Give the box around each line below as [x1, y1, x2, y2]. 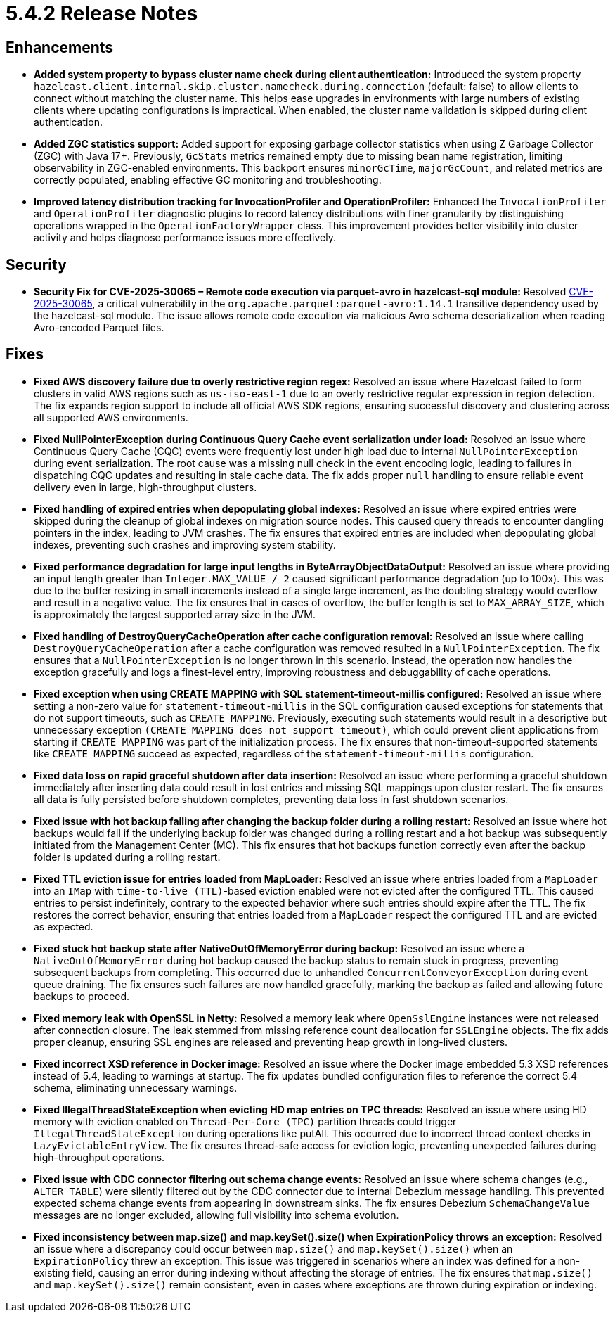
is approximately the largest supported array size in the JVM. [34, 608, 316, 620]
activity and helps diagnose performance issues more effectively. [34, 231, 336, 244]
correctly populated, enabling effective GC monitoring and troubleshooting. [34, 174, 382, 186]
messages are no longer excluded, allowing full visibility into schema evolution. [34, 1208, 399, 1221]
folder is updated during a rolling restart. [34, 850, 221, 863]
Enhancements [6, 38, 114, 56]
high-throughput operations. [34, 1151, 165, 1163]
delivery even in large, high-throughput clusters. [34, 480, 257, 493]
